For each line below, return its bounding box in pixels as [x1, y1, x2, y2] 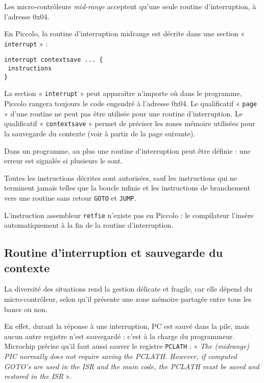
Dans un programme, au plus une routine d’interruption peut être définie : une [4, 145, 251, 156]
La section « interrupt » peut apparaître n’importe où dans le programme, [4, 88, 242, 99]
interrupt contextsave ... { [4, 56, 103, 64]
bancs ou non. [4, 303, 47, 314]
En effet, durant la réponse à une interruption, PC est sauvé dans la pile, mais [4, 321, 250, 331]
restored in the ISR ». [4, 371, 71, 381]
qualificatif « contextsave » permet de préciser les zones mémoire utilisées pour [4, 118, 255, 129]
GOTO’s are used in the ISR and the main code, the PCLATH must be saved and [4, 361, 259, 371]
